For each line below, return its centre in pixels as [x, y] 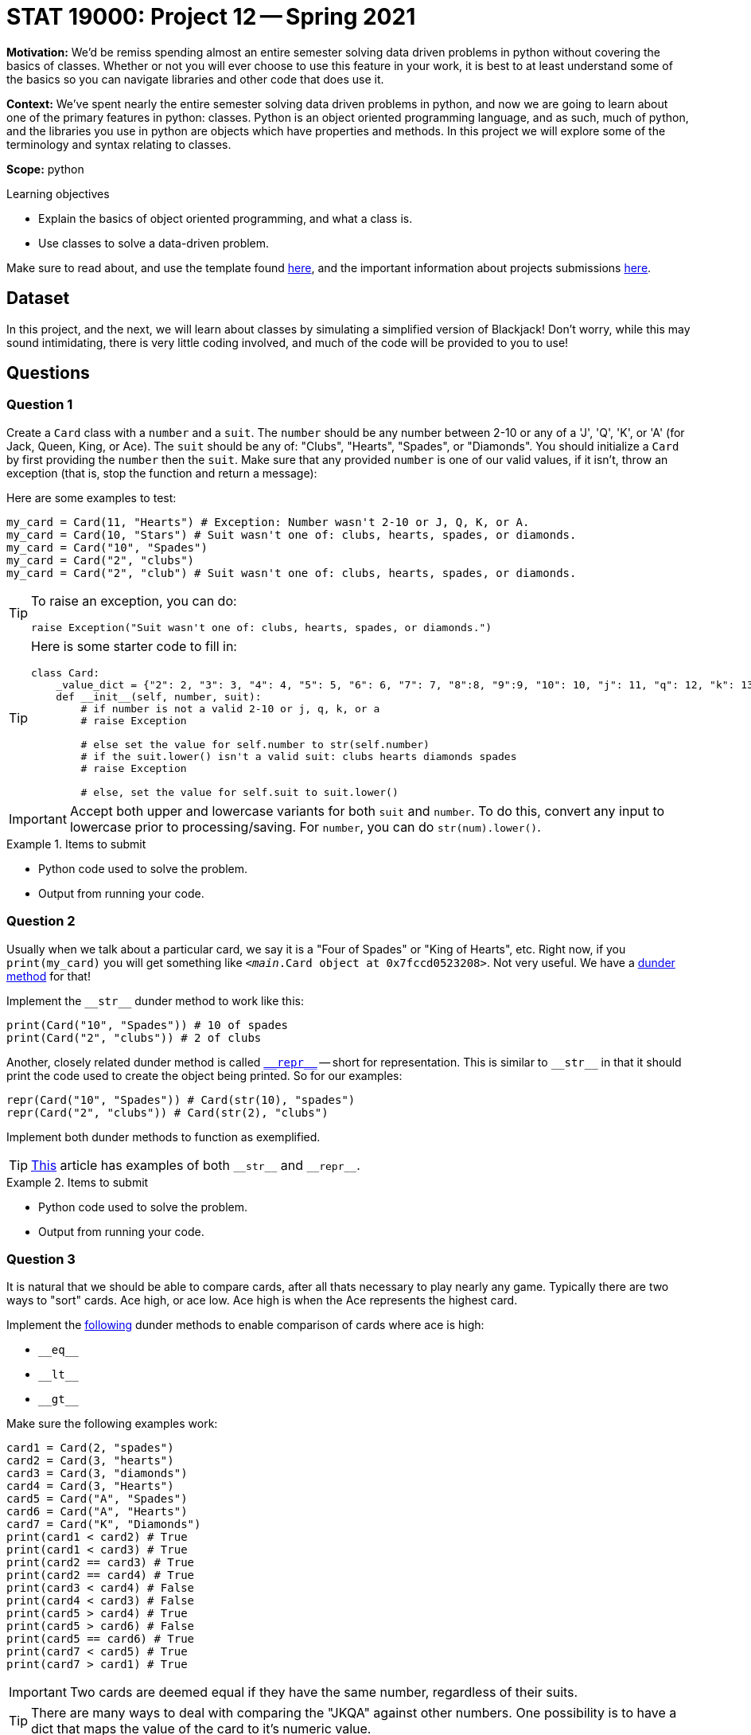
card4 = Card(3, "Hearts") [90, 1486]
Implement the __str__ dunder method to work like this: [155, 1000]
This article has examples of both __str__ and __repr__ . [196, 1165]
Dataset [38, 298]
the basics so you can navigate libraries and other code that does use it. [195, 79]
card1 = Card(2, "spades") [90, 1448]
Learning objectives [58, 193]
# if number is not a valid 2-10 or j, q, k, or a [230, 708]
